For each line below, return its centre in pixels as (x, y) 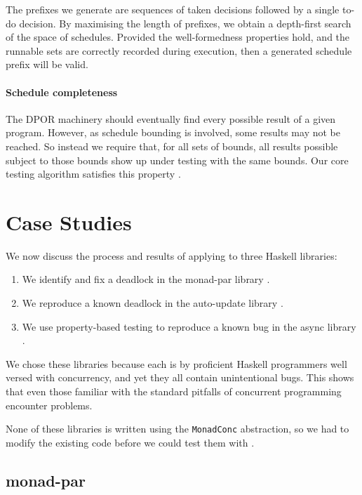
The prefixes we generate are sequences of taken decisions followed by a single (173, 9)
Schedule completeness (62, 92)
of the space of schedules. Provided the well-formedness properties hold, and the (178, 37)
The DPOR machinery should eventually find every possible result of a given (171, 118)
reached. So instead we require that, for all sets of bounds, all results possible (172, 146)
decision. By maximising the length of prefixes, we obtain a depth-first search (185, 23)
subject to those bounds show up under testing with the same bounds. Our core (177, 160)
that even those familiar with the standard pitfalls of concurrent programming (174, 391)
